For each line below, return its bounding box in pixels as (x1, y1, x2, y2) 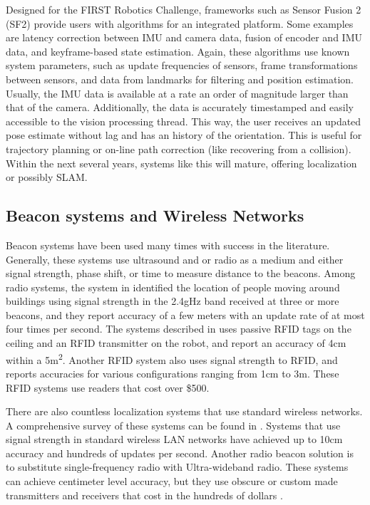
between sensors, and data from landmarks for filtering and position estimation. (6, 71, 354, 86)
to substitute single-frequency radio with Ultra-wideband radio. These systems (6, 459, 349, 474)
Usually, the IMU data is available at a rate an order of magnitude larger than (6, 85, 349, 100)
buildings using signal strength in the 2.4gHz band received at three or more (6, 293, 339, 308)
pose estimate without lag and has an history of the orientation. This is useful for (6, 127, 362, 142)
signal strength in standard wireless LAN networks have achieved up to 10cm (6, 432, 343, 447)
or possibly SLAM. (6, 170, 88, 184)
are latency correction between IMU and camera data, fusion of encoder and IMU (6, 30, 362, 45)
